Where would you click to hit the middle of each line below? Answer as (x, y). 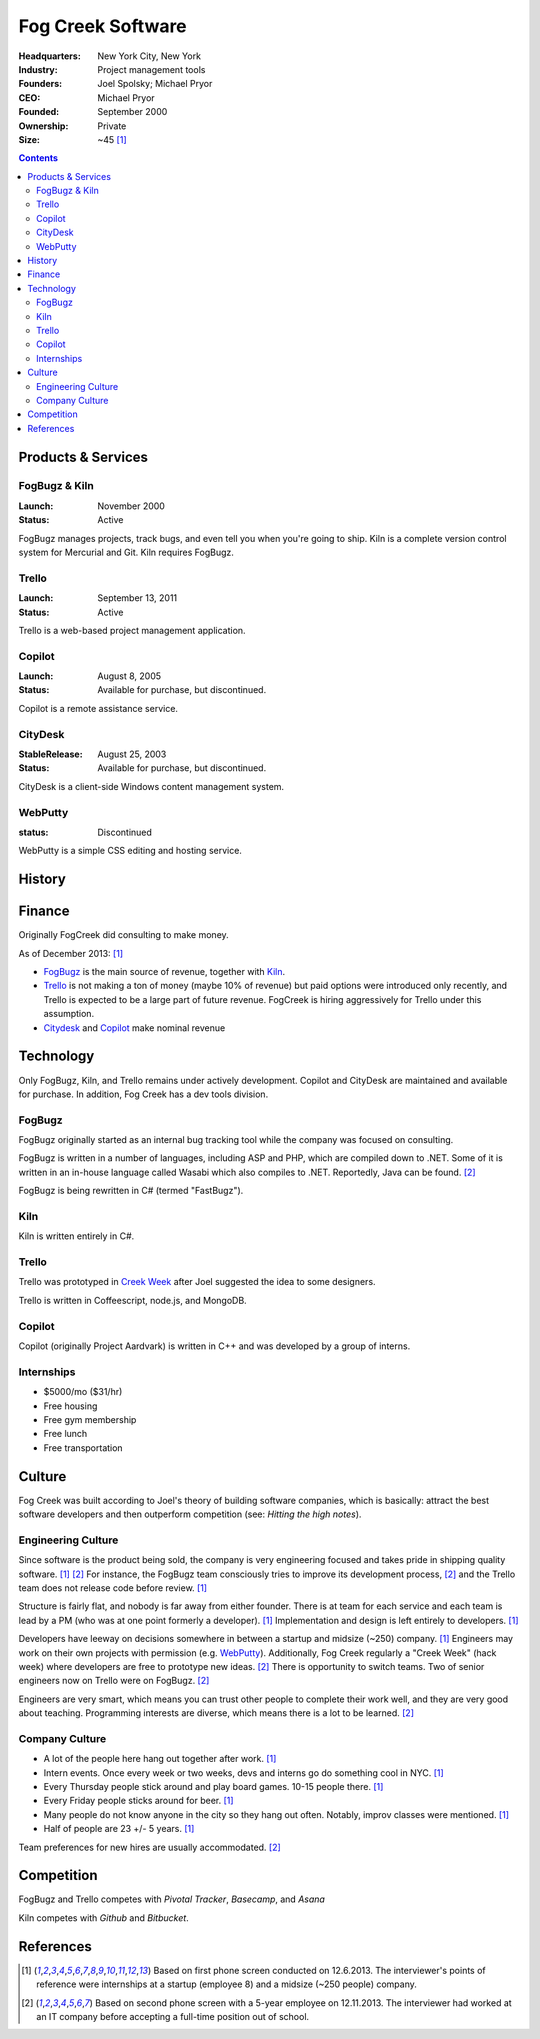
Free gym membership (90, 1419)
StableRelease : (51, 754)
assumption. (69, 1014)
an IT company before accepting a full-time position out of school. (173, 2016)
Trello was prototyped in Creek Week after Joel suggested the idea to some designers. (197, 1282)
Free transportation (83, 1447)
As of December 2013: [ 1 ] (71, 953)
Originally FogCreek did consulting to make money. (123, 935)
